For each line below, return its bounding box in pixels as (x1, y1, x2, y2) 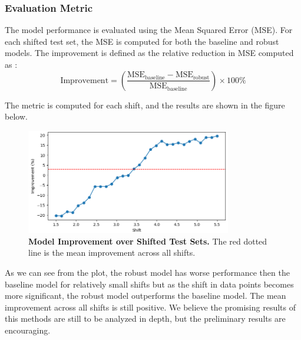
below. (5, 110, 28, 123)
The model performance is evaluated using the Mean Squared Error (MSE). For (5, 24, 293, 36)
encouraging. (5, 324, 51, 336)
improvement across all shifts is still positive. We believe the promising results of (5, 301, 296, 313)
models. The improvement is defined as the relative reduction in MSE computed (5, 47, 294, 59)
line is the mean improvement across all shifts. (28, 246, 196, 259)
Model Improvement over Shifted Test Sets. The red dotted (28, 235, 267, 247)
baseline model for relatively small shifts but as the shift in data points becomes (5, 278, 294, 290)
